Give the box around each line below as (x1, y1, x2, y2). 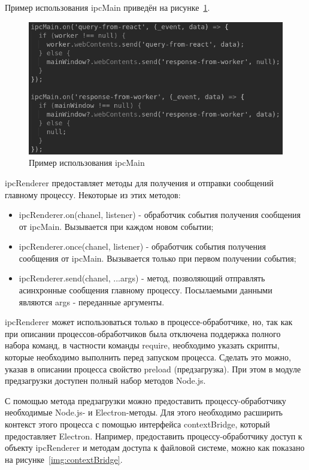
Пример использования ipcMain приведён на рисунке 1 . (5, 1, 210, 13)
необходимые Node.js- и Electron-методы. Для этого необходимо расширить (5, 406, 283, 419)
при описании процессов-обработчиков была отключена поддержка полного (5, 327, 281, 339)
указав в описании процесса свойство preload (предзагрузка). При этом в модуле (5, 362, 301, 375)
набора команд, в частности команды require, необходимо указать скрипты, (5, 339, 280, 351)
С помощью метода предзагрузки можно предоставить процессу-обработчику (5, 394, 286, 407)
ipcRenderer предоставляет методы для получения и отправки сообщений (5, 176, 274, 189)
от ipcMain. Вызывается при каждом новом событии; (19, 220, 214, 232)
